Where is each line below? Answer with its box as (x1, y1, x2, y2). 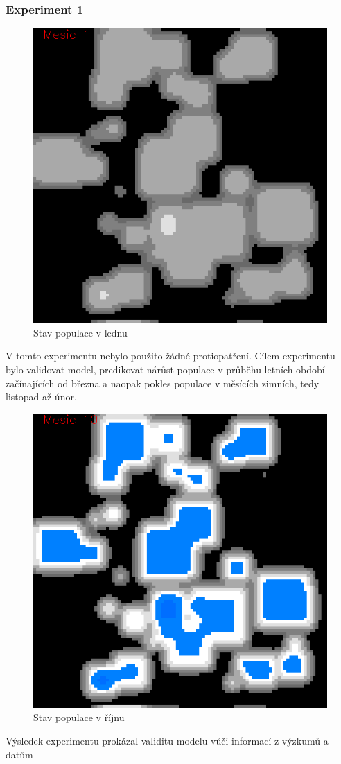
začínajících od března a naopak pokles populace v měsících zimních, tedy (6, 375, 320, 390)
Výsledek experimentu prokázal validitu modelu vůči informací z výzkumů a (6, 733, 329, 747)
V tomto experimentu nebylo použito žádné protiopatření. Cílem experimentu (6, 348, 335, 363)
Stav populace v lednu (33, 325, 128, 339)
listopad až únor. (6, 389, 77, 404)
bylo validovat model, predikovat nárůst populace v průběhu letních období (6, 362, 325, 376)
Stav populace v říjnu (33, 710, 125, 724)
